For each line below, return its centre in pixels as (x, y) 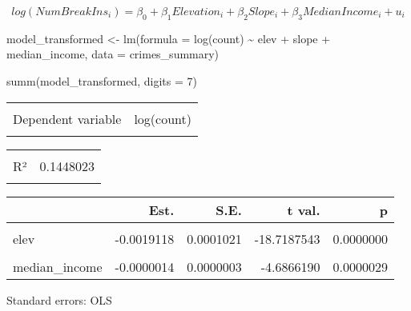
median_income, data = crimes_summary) (113, 54)
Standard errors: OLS (59, 299)
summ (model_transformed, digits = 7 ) (102, 80)
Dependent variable (67, 118)
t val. (304, 209)
